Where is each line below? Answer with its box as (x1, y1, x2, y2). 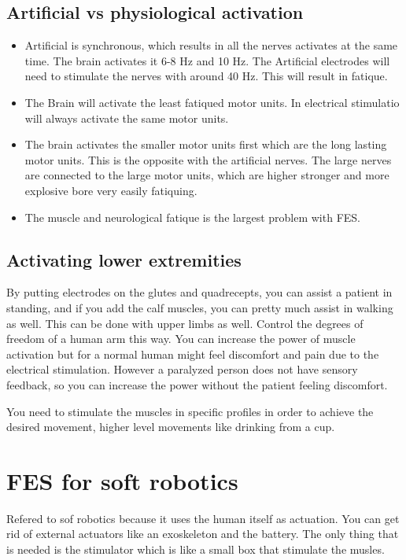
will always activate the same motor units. (24, 109, 229, 126)
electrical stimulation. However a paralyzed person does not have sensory (6, 361, 358, 378)
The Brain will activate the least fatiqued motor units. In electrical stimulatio (24, 94, 400, 110)
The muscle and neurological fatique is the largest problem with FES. (24, 208, 360, 225)
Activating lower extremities (6, 247, 242, 271)
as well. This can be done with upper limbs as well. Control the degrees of (6, 315, 364, 331)
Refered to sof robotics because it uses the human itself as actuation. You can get (6, 510, 400, 526)
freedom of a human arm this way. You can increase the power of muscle (6, 330, 356, 347)
